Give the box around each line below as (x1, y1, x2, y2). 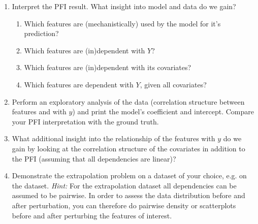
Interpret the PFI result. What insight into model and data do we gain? (12, 1, 236, 11)
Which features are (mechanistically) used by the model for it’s (24, 18, 221, 28)
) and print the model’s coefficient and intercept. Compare (72, 106, 254, 117)
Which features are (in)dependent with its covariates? (24, 62, 191, 73)
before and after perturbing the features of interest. (12, 210, 172, 220)
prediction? (24, 28, 59, 39)
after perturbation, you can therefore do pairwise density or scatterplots (12, 200, 236, 210)
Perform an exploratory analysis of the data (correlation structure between (12, 96, 245, 107)
